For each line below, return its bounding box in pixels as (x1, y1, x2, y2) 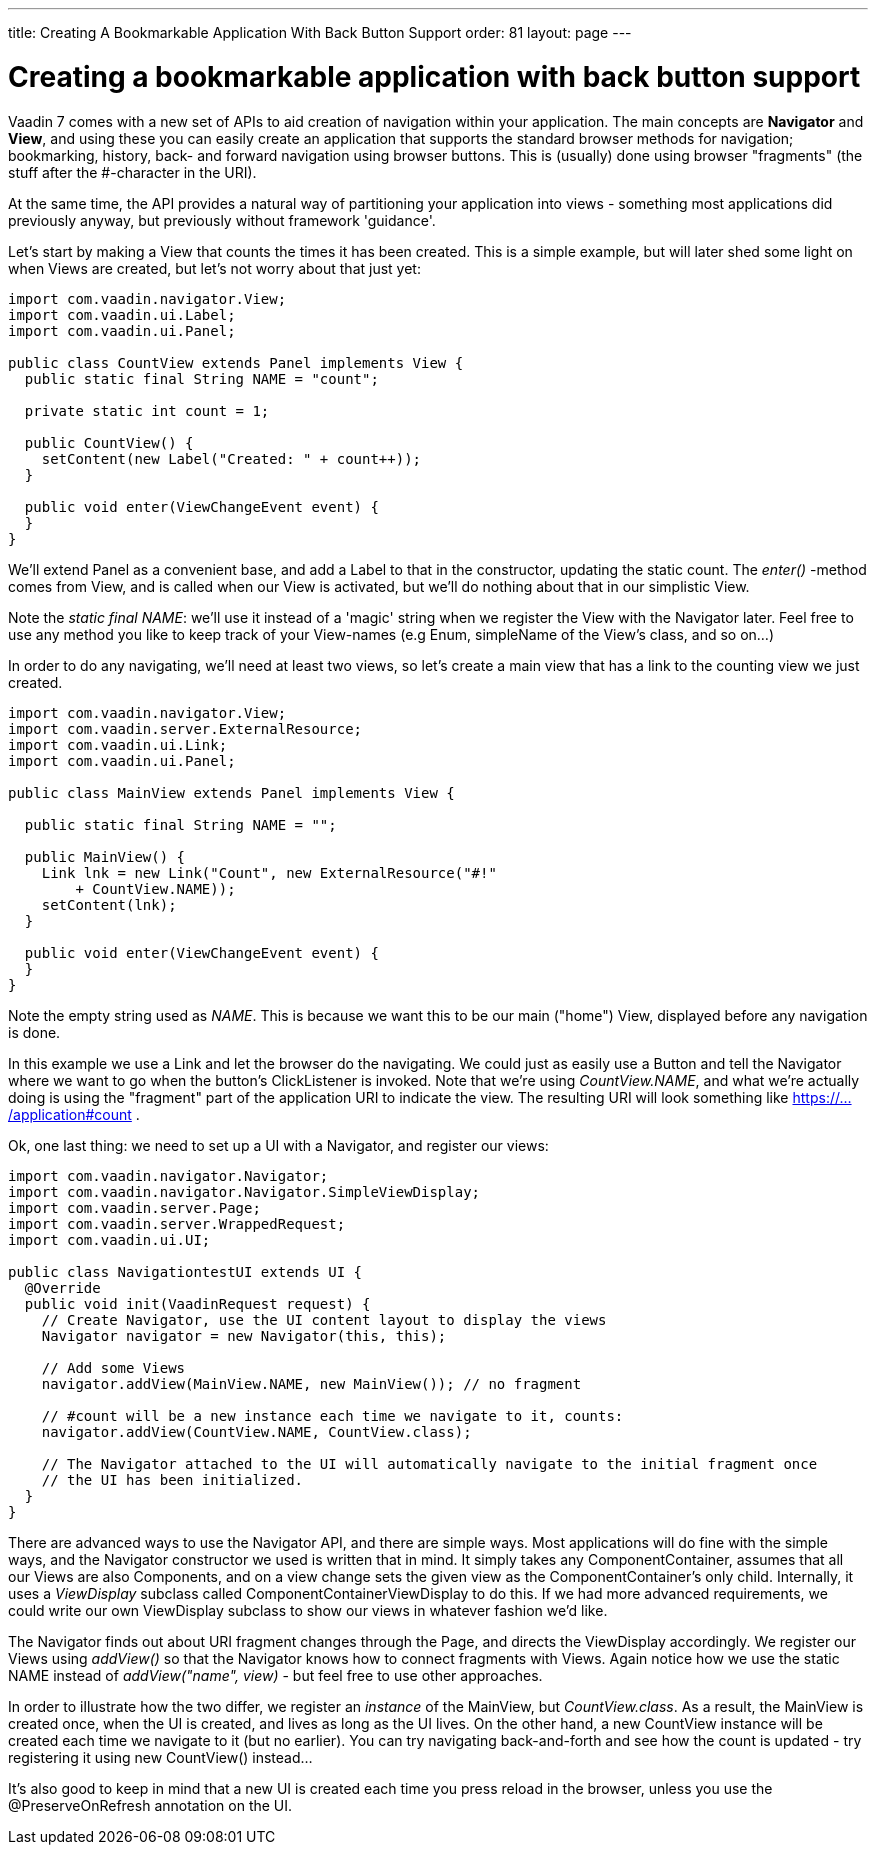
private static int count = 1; (24, 402, 270, 419)
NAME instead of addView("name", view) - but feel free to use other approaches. (8, 1666, 543, 1684)
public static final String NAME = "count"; (24, 370, 379, 387)
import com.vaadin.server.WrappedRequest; (8, 1215, 346, 1232)
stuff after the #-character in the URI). (8, 163, 257, 181)
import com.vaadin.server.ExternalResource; (8, 720, 363, 737)
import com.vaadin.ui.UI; (8, 1231, 211, 1248)
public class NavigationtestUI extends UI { (8, 1263, 363, 1280)
